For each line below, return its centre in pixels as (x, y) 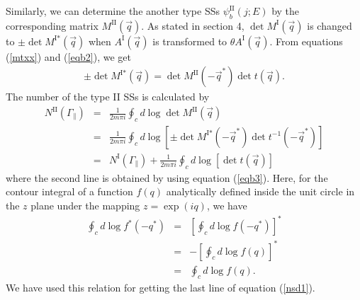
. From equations (306, 41)
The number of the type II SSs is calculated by (108, 97)
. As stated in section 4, (193, 25)
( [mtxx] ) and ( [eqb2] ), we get (68, 56)
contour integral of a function (69, 191)
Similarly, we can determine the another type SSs (113, 11)
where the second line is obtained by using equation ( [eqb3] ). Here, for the (167, 177)
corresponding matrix (52, 25)
